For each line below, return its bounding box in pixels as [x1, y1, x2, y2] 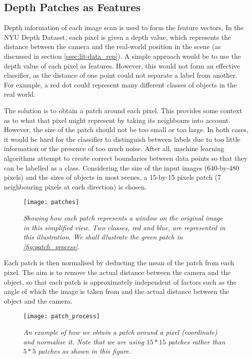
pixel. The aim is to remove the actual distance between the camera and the [4, 267, 231, 277]
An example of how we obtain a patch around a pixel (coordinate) [23, 326, 218, 337]
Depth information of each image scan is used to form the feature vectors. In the [4, 22, 244, 33]
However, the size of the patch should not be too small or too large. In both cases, [4, 124, 249, 135]
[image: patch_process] [23, 313, 100, 320]
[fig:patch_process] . [23, 241, 80, 251]
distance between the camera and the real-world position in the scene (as [4, 41, 221, 51]
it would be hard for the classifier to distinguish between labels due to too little [4, 134, 240, 144]
